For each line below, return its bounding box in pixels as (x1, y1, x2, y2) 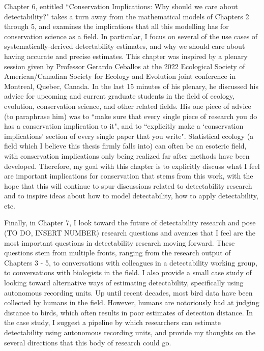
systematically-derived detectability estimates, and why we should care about (4, 41, 245, 51)
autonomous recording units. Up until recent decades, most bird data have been (4, 287, 253, 298)
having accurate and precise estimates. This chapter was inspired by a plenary (4, 50, 248, 61)
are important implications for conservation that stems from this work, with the (4, 170, 253, 181)
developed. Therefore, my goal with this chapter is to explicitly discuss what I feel (4, 160, 260, 171)
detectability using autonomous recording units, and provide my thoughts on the (4, 327, 255, 337)
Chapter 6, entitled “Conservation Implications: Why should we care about (4, 1, 238, 11)
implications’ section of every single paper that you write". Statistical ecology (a (4, 130, 254, 141)
